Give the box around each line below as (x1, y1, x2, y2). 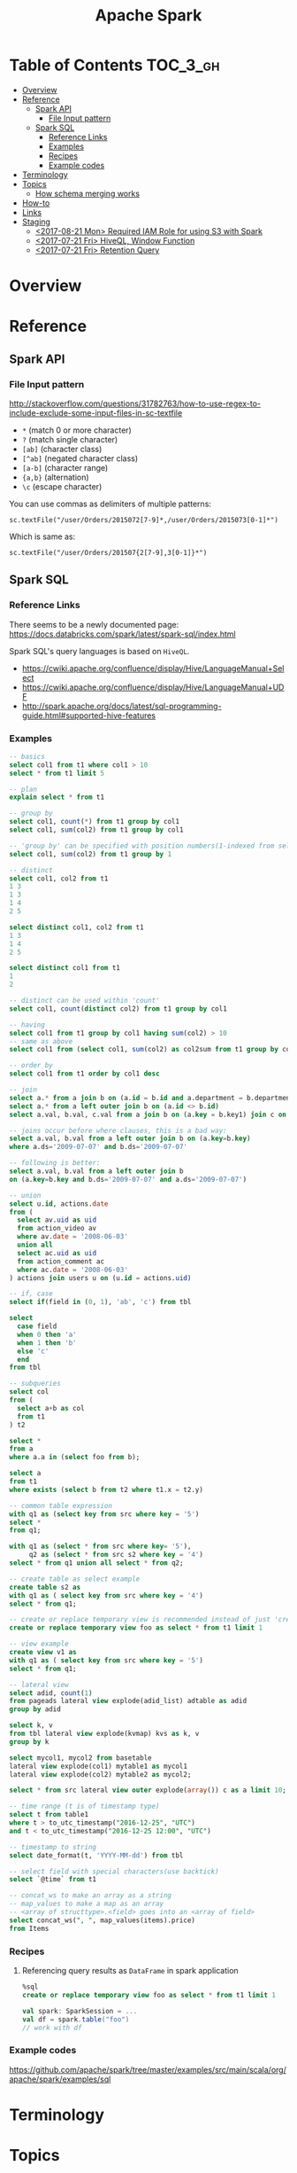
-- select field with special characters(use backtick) (9, 1867, 219, 1876)
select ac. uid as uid (17, 1248, 97, 1257)
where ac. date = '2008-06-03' (17, 1265, 128, 1274)
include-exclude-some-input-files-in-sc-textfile (9, 408, 183, 418)
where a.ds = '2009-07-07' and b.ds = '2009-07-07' (9, 1143, 188, 1152)
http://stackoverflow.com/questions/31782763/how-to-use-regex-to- (9, 398, 261, 409)
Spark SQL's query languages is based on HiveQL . (9, 645, 190, 656)
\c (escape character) (21, 481, 103, 492)
